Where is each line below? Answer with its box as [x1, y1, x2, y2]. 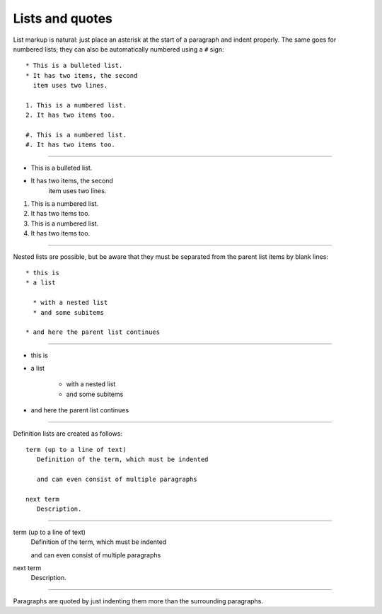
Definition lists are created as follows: [13, 429, 123, 438]
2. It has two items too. [25, 111, 116, 120]
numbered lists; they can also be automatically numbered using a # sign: [13, 45, 224, 53]
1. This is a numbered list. [25, 101, 127, 109]
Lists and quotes [13, 11, 113, 26]
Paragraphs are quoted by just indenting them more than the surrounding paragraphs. [13, 596, 263, 605]
